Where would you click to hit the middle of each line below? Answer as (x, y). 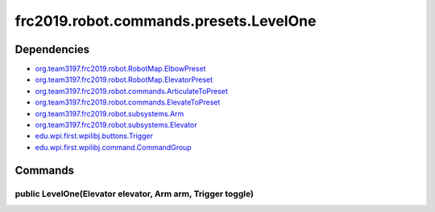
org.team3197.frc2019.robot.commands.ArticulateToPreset (132, 91)
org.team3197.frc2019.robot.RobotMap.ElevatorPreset (124, 79)
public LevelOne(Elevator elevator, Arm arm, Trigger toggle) (134, 194)
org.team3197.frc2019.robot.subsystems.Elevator (116, 125)
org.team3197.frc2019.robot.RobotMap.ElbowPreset (120, 69)
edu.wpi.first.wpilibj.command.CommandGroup (114, 147)
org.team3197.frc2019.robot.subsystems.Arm (110, 113)
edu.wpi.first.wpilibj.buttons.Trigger (94, 136)
